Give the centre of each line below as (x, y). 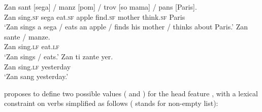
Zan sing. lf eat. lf (32, 46)
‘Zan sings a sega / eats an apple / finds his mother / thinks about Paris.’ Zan (126, 27)
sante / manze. (27, 36)
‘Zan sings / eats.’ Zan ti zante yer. (59, 56)
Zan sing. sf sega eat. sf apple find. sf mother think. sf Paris (95, 16)
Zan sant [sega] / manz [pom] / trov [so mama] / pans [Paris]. (101, 7)
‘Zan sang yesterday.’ (36, 76)
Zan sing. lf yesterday (38, 66)
